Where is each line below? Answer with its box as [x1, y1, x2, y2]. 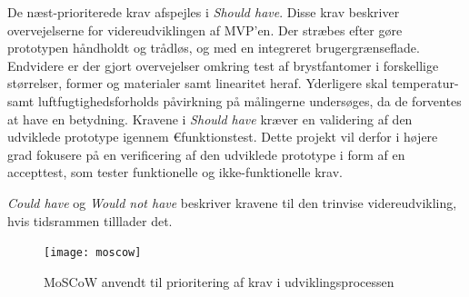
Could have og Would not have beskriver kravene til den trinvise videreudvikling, [7, 193, 457, 212]
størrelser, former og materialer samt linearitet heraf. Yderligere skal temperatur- [7, 74, 459, 93]
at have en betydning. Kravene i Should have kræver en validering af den [7, 109, 413, 128]
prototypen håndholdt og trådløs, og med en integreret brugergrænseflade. [7, 38, 420, 57]
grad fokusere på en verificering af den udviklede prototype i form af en [7, 144, 405, 163]
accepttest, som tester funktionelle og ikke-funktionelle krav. [7, 163, 343, 182]
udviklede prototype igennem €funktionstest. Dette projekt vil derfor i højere [7, 127, 438, 146]
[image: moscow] [44, 246, 142, 260]
